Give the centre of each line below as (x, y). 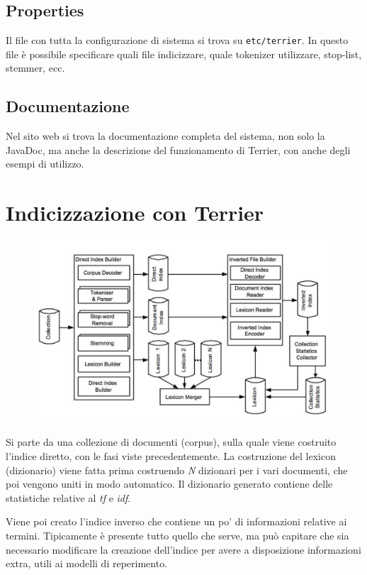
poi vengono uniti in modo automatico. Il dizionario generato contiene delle (169, 484)
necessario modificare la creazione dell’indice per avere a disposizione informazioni (183, 549)
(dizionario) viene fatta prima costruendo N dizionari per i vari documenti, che (177, 470)
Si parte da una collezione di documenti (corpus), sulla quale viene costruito (171, 442)
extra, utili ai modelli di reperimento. (87, 563)
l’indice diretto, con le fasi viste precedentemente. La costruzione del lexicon (171, 456)
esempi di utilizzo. (45, 164)
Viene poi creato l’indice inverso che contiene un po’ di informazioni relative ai (176, 521)
